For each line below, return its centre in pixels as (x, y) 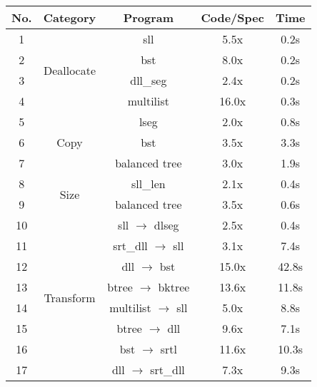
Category (70, 17)
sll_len (149, 184)
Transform (70, 297)
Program (149, 17)
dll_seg (149, 80)
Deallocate (70, 70)
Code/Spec (232, 17)
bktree (174, 287)
